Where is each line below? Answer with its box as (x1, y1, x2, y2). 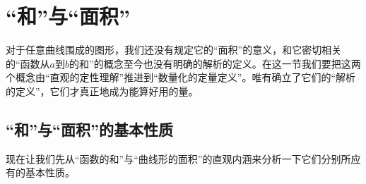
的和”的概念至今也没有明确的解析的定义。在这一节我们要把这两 (69, 56, 361, 70)
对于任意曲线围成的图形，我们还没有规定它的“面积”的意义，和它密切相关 (6, 42, 342, 57)
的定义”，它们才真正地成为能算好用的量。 (6, 83, 199, 98)
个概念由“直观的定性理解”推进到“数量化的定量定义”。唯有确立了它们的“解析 (6, 70, 356, 85)
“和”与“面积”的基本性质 (6, 118, 173, 140)
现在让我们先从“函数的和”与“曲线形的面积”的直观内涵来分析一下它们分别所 (6, 151, 351, 166)
